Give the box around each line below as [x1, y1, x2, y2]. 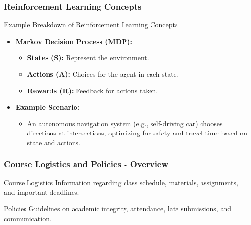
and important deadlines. [4, 187, 79, 197]
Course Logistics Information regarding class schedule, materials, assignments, [4, 177, 238, 187]
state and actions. [27, 137, 80, 147]
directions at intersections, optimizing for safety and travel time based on [27, 128, 248, 138]
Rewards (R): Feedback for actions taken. [27, 85, 158, 95]
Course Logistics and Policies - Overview [4, 158, 169, 170]
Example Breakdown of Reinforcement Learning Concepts [4, 20, 178, 30]
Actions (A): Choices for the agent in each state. [27, 69, 178, 79]
